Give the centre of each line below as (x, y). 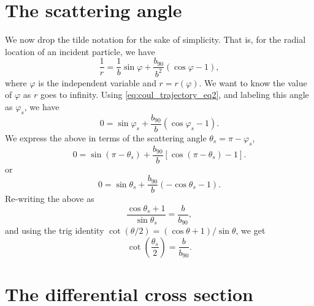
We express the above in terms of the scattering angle (106, 137)
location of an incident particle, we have (80, 51)
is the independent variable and (97, 82)
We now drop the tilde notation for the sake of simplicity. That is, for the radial (155, 39)
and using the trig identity (55, 230)
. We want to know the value (253, 82)
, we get (251, 230)
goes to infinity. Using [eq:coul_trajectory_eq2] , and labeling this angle (174, 95)
